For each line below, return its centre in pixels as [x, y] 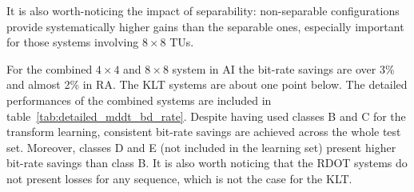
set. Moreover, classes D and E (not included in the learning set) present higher [201, 147]
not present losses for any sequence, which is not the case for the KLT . [179, 178]
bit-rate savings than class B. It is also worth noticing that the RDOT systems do [207, 163]
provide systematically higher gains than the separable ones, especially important [205, 26]
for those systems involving [73, 42]
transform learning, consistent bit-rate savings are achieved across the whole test [204, 132]
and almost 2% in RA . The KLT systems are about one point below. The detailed [207, 84]
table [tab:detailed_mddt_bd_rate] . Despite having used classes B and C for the [206, 116]
